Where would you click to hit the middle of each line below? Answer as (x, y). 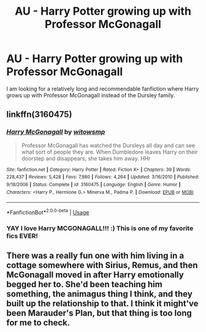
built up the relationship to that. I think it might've (102, 304)
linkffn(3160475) (39, 115)
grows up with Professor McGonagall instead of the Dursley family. (91, 95)
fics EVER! (22, 236)
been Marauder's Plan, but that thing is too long (99, 313)
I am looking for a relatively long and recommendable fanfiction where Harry (103, 89)
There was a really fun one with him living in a (95, 256)
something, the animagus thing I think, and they (100, 294)
